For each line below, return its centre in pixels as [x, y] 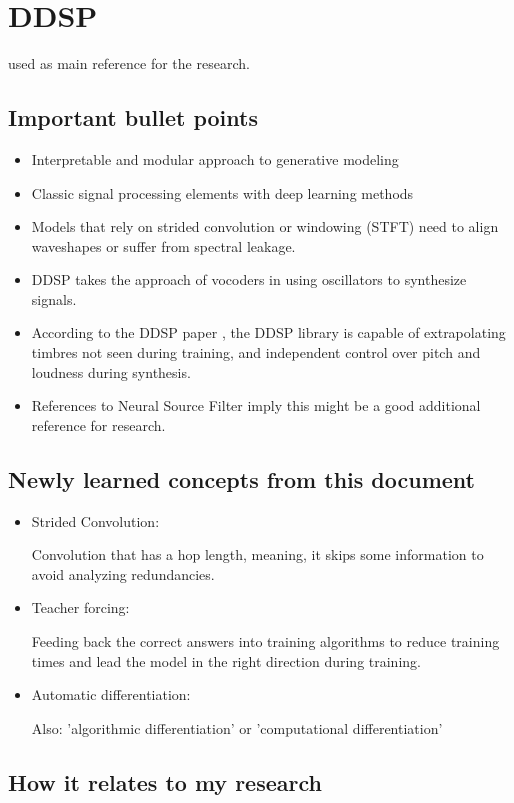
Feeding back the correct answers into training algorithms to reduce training [265, 641]
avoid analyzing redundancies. [123, 573]
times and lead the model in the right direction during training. [226, 660]
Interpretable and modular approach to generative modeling [215, 158]
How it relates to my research [165, 781]
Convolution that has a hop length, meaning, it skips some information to [257, 554]
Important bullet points [133, 117]
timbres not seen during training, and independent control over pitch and [256, 352]
